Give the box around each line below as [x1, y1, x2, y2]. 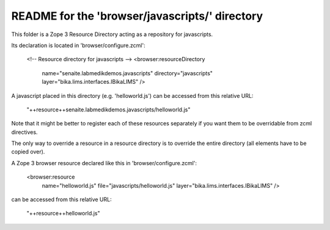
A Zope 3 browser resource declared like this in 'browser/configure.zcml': [11, 159, 197, 166]
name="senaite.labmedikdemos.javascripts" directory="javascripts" [42, 69, 213, 76]
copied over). [11, 148, 45, 155]
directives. [11, 128, 38, 136]
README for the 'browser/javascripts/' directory [11, 9, 263, 23]
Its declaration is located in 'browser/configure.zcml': [11, 42, 146, 49]
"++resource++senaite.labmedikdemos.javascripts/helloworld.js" [26, 106, 191, 113]
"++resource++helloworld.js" [26, 210, 100, 217]
